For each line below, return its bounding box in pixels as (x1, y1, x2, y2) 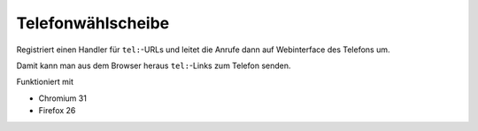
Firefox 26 (38, 105, 76, 116)
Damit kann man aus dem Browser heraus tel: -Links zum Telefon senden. (16, 60, 291, 71)
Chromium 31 (38, 93, 88, 104)
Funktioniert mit (16, 76, 74, 88)
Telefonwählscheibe (16, 13, 170, 33)
